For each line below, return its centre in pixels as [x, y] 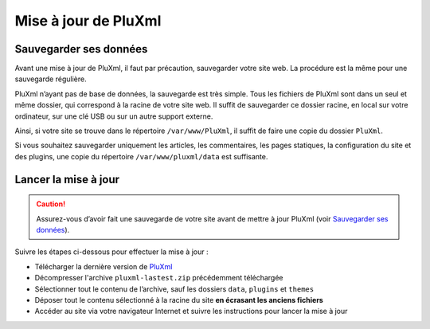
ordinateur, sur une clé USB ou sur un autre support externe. [114, 116]
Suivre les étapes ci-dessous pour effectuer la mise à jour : [111, 252]
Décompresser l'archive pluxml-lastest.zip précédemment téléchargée [159, 278]
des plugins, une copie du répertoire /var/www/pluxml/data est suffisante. [141, 156]
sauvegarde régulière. [51, 79]
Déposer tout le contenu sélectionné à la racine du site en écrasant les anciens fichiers [179, 300]
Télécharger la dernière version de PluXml [104, 266]
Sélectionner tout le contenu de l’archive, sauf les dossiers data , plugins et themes [174, 289]
